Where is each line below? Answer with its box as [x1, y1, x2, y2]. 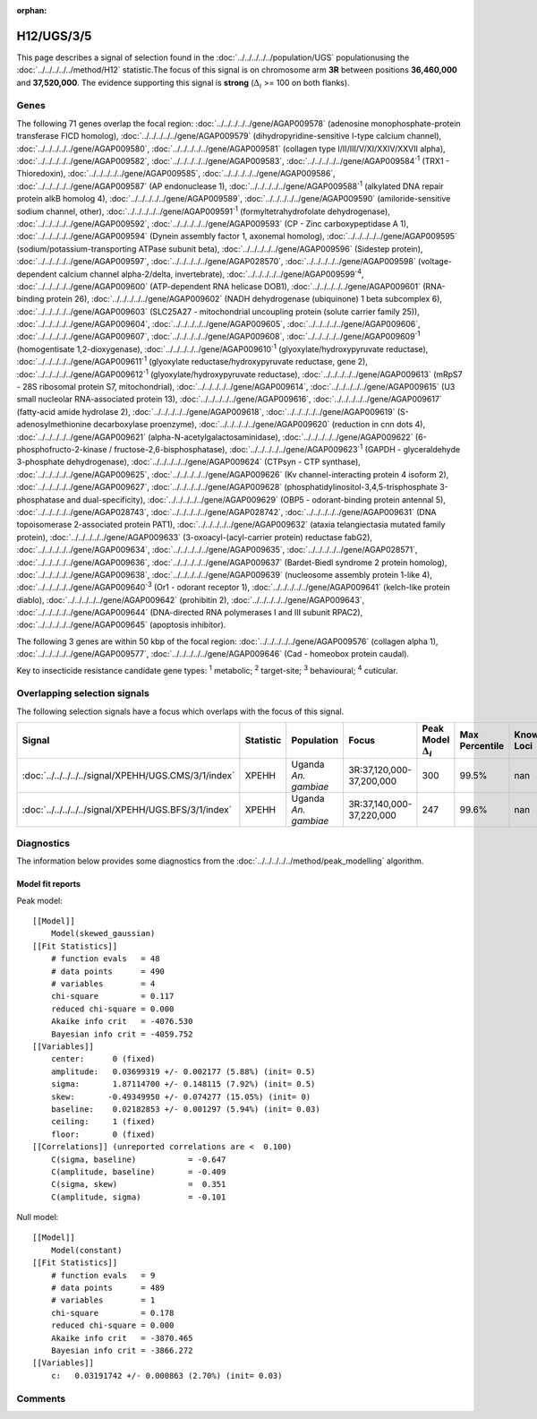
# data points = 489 [50, 1283, 166, 1294]
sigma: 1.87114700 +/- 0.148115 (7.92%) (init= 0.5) [50, 1079, 316, 1089]
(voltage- [417, 256, 452, 267]
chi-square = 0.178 [50, 1308, 175, 1318]
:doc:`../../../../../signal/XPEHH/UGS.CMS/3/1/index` [21, 769, 235, 781]
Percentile [459, 740, 505, 752]
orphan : [16, 5, 47, 15]
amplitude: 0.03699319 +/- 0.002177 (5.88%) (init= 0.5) [50, 1066, 316, 1077]
